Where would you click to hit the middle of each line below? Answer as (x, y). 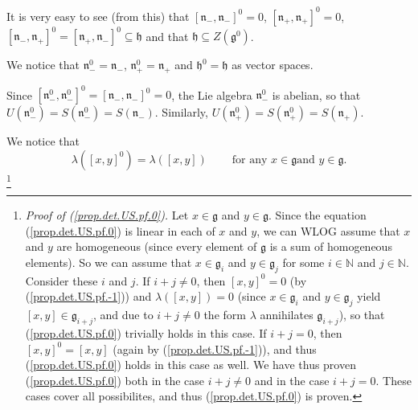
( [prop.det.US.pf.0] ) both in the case (115, 380)
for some (303, 262)
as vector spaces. (273, 64)
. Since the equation (318, 215)
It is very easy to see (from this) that (98, 16)
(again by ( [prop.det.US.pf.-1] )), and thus (215, 348)
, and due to (123, 315)
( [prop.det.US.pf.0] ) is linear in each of (120, 230)
